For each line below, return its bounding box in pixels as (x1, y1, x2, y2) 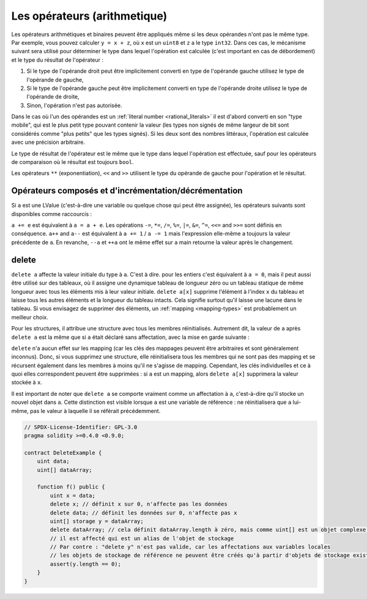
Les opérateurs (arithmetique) (11, 9, 168, 23)
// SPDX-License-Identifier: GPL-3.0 (24, 423, 138, 431)
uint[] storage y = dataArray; (50, 518, 144, 524)
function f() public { (37, 483, 105, 491)
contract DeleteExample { (24, 449, 102, 456)
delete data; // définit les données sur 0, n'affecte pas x (50, 509, 237, 516)
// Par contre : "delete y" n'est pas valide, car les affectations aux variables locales (50, 543, 331, 551)
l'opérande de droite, (26, 93, 80, 100)
